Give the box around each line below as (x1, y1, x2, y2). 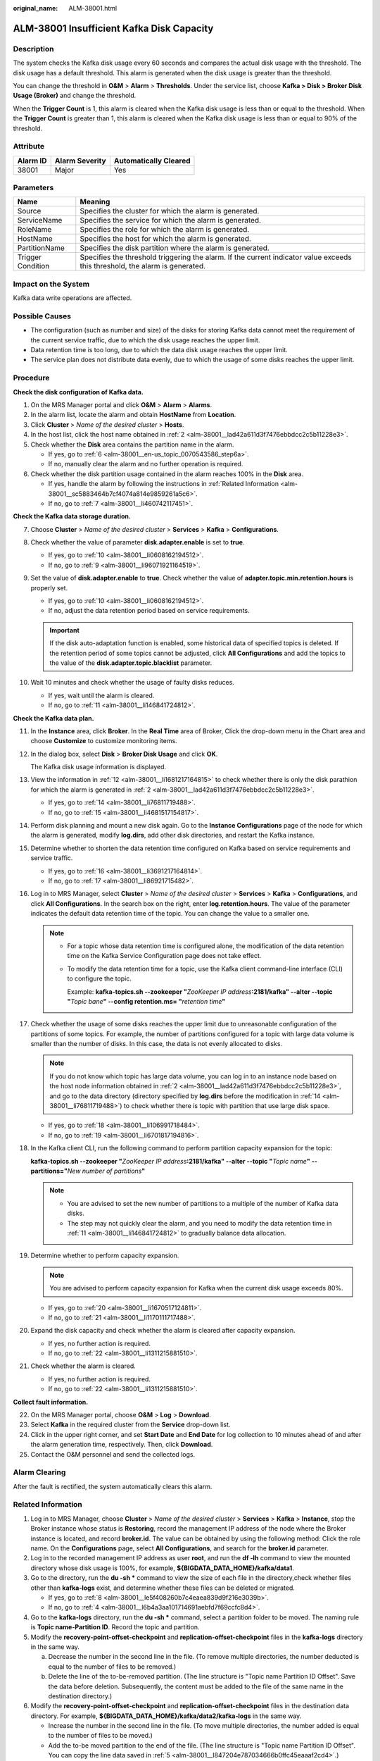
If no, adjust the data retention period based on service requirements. (48, 606, 250, 615)
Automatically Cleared (113, 156, 191, 166)
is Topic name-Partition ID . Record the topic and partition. (30, 1623, 200, 1631)
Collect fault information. (13, 1398, 89, 1406)
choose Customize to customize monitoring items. (30, 737, 177, 745)
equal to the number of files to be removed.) (48, 1662, 177, 1671)
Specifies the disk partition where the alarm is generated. (80, 243, 270, 253)
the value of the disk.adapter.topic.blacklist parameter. (49, 659, 213, 667)
